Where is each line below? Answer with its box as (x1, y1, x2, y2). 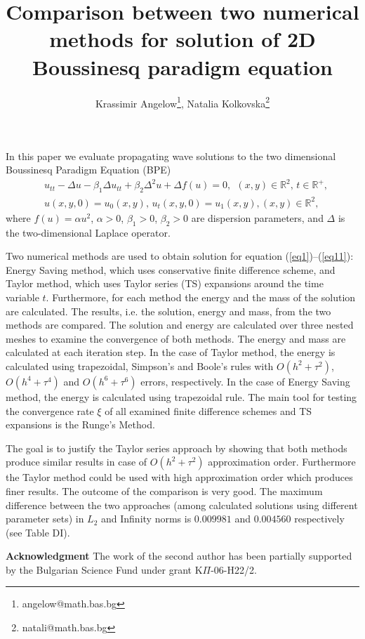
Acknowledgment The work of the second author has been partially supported (6, 548, 352, 563)
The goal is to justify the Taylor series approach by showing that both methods (6, 440, 347, 455)
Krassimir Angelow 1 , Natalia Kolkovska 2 (95, 93, 270, 110)
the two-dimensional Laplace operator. (6, 225, 171, 239)
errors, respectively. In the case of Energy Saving (140, 374, 350, 388)
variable (6, 289, 39, 304)
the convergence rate (6, 403, 94, 418)
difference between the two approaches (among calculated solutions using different (6, 497, 358, 512)
